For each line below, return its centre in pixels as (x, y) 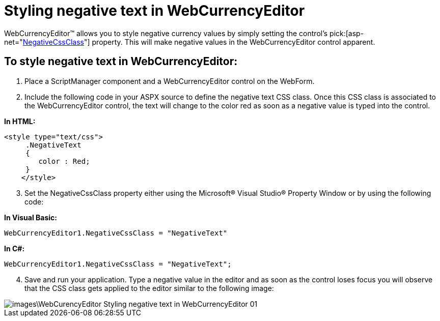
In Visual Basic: (31, 217)
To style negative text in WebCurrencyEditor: (121, 62)
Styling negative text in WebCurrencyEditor (155, 11)
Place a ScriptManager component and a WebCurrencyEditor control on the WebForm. (170, 81)
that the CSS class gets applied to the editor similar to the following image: (149, 288)
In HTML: (20, 121)
